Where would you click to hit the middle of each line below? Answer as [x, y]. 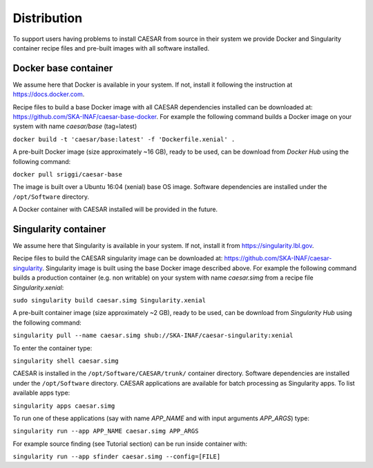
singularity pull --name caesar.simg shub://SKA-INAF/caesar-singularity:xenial [153, 335]
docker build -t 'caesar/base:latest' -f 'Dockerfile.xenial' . [124, 139]
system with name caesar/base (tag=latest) [75, 126]
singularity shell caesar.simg [66, 361]
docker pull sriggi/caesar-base [67, 174]
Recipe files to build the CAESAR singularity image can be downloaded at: [118, 258]
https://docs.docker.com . [49, 94]
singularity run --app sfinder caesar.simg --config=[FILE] [117, 457]
